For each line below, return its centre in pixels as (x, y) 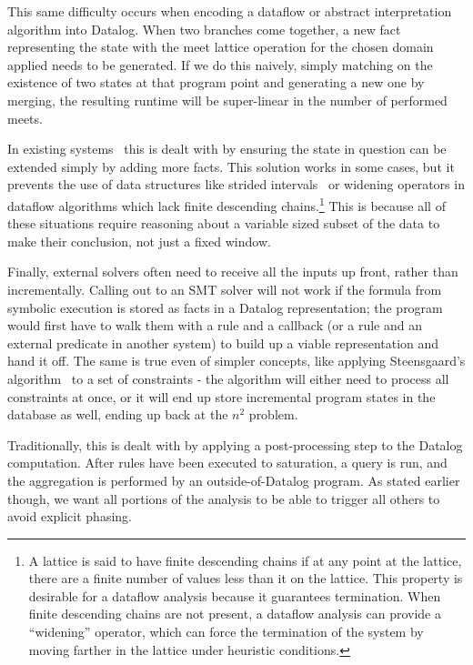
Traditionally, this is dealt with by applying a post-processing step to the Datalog (235, 444)
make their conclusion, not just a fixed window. (139, 241)
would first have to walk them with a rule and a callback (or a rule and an (215, 325)
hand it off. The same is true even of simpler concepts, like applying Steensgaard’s (236, 361)
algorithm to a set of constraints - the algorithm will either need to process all (228, 378)
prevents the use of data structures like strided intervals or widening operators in (236, 184)
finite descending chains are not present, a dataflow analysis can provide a (235, 614)
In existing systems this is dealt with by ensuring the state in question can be (227, 149)
